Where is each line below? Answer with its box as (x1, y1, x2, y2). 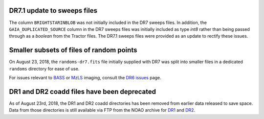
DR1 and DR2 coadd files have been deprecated (9, 87, 156, 95)
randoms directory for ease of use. (9, 66, 80, 71)
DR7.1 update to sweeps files (9, 6, 98, 15)
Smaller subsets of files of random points (9, 46, 137, 54)
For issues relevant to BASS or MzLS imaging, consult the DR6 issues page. (9, 74, 161, 80)
